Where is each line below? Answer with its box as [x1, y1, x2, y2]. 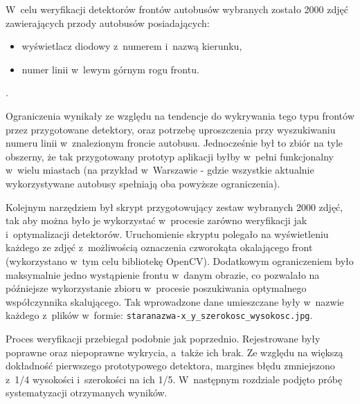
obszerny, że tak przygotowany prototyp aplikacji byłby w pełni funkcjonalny [6, 149, 334, 163]
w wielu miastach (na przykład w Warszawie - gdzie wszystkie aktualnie [6, 163, 314, 177]
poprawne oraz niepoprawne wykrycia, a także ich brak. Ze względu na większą [6, 345, 343, 359]
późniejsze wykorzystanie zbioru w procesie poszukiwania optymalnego [6, 281, 307, 295]
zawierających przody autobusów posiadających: [6, 15, 210, 30]
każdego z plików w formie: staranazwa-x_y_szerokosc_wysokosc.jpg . [6, 308, 313, 322]
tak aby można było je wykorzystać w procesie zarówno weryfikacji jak [6, 213, 307, 228]
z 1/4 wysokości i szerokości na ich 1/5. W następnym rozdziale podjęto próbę [6, 371, 343, 386]
